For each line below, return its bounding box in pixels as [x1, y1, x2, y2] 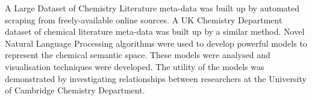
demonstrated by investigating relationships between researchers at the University [5, 72, 307, 84]
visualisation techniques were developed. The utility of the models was [5, 60, 264, 72]
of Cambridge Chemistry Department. [5, 84, 145, 96]
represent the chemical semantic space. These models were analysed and [5, 49, 270, 61]
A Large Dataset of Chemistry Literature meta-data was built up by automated [5, 2, 300, 14]
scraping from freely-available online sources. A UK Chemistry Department [5, 13, 282, 26]
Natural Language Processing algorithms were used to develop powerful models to [5, 37, 307, 49]
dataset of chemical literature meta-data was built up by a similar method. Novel [5, 25, 305, 38]
